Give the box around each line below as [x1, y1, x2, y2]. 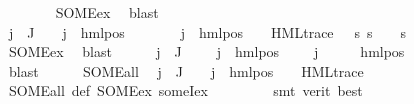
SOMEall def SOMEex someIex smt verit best [8, 80, 363, 101]
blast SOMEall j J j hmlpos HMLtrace [8, 60, 364, 81]
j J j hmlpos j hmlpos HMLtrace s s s [8, 21, 407, 42]
